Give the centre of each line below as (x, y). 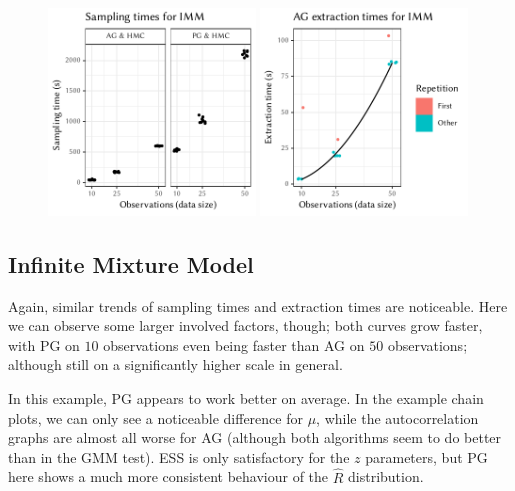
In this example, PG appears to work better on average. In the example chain (246, 397)
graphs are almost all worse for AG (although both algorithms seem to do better (255, 437)
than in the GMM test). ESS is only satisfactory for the (179, 456)
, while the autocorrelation (397, 417)
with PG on (44, 344)
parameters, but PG (426, 456)
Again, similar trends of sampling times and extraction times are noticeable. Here (258, 305)
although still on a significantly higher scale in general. (175, 364)
